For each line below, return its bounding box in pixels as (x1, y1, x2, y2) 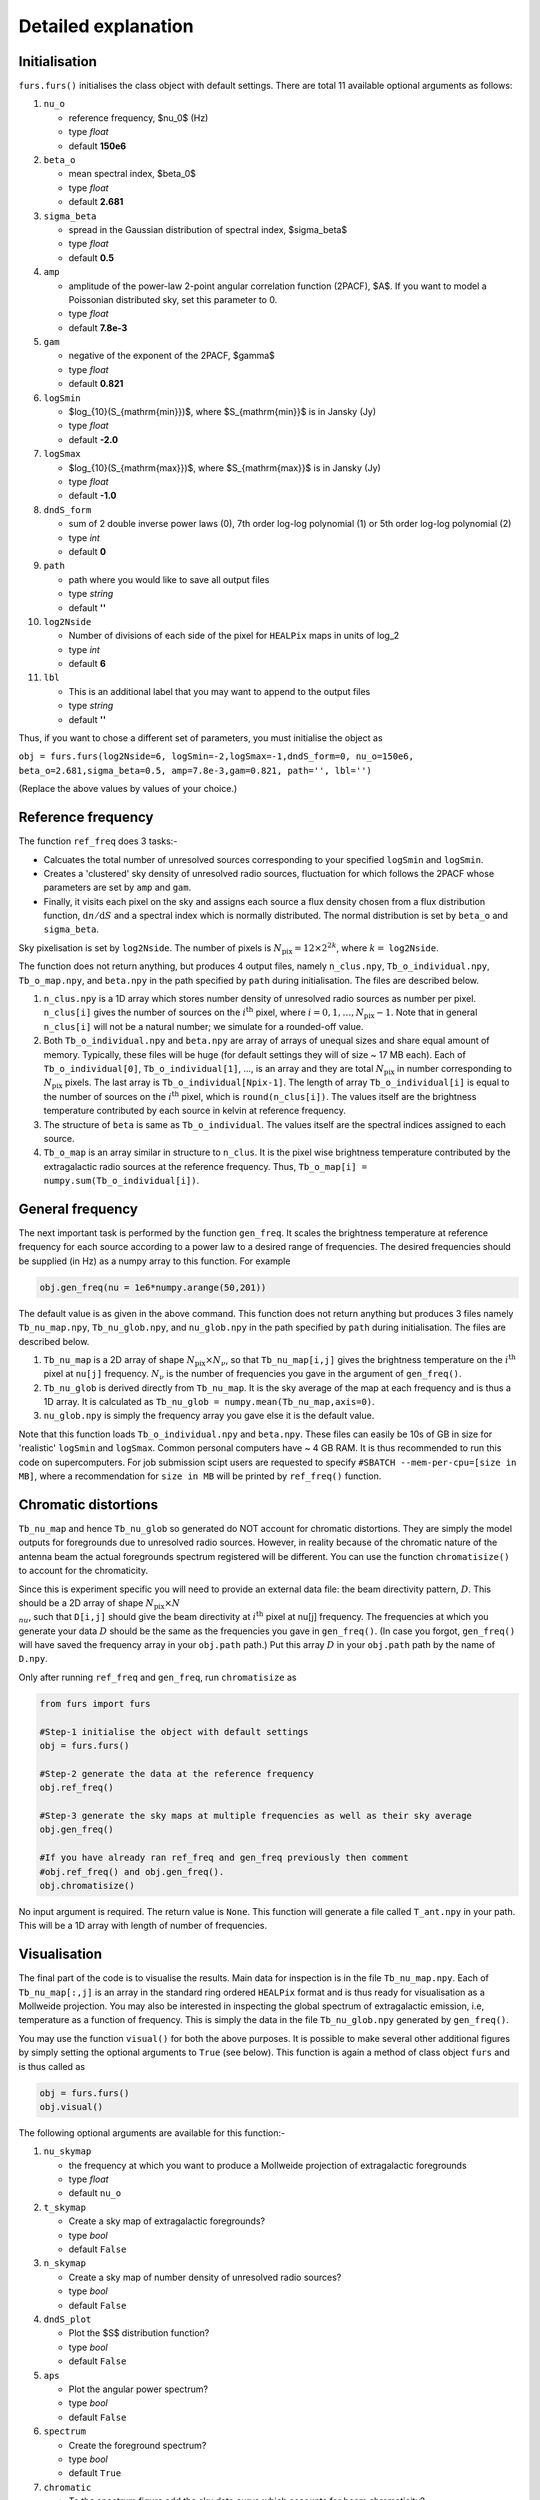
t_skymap (43, 2201, 87, 2213)
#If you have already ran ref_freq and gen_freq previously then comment (39, 1852, 409, 1864)
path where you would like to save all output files (68, 573, 270, 585)
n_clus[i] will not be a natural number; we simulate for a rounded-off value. (43, 1020, 364, 1032)
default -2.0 (68, 433, 119, 445)
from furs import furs (39, 1698, 151, 1709)
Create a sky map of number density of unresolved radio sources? (68, 2271, 342, 2283)
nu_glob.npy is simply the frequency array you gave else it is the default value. (43, 1410, 375, 1422)
